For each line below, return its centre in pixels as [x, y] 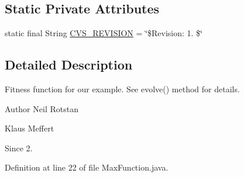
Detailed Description [69, 65]
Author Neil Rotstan [42, 108]
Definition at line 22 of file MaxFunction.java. [87, 167]
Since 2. [19, 147]
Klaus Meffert [30, 128]
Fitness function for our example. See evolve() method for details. [122, 89]
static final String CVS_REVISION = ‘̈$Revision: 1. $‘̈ [104, 33]
